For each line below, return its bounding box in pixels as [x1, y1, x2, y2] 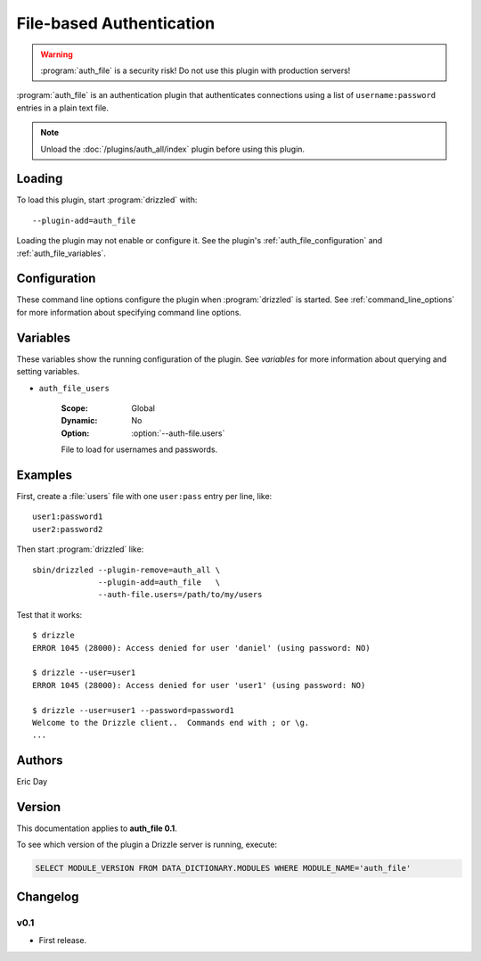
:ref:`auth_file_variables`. [16, 248, 107, 259]
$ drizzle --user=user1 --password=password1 [32, 705, 235, 715]
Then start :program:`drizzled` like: [16, 544, 144, 554]
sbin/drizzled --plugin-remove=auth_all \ [32, 564, 221, 575]
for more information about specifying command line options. [16, 307, 242, 317]
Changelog [16, 889, 79, 904]
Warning [40, 49, 73, 60]
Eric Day [16, 776, 48, 787]
